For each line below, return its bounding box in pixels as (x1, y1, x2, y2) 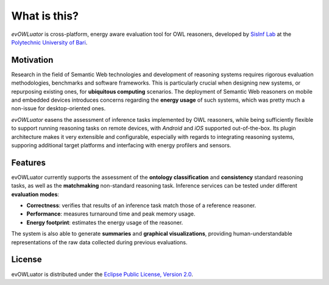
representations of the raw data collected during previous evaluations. (11, 238, 188, 246)
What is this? (11, 9, 79, 23)
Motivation (11, 55, 54, 65)
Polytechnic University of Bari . (11, 38, 88, 46)
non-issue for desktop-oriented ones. (11, 105, 106, 112)
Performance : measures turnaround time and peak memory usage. (26, 210, 196, 217)
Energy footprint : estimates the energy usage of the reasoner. (26, 219, 183, 226)
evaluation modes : (11, 191, 60, 198)
